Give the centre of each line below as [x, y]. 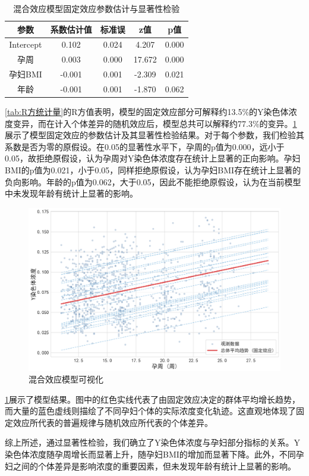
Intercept [26, 44]
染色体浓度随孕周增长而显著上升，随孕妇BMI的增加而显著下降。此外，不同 [150, 454]
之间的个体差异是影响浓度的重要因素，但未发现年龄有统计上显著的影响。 [154, 466]
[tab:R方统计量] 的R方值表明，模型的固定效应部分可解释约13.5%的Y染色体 [147, 112]
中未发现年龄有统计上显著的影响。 [71, 193]
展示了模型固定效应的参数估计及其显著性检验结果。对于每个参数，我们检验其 [154, 135]
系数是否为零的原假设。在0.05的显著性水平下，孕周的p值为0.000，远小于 [145, 146]
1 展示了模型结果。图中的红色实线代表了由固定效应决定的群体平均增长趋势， [152, 399]
